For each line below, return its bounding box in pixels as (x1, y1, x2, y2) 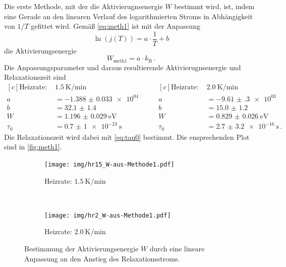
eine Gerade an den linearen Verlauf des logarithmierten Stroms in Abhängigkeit (4, 11, 253, 21)
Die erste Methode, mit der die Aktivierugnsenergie (4, 1, 163, 11)
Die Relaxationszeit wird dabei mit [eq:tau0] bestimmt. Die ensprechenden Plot (4, 131, 250, 142)
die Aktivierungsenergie (4, 45, 77, 56)
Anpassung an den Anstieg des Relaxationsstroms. (24, 253, 180, 263)
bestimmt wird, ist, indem (174, 1, 255, 11)
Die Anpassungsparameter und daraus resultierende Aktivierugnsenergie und (4, 62, 241, 72)
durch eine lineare (149, 243, 205, 253)
